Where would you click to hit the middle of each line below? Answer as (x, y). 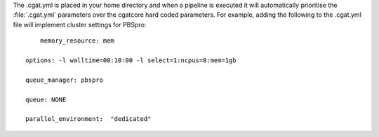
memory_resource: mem (77, 41)
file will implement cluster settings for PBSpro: (80, 24)
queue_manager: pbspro (65, 80)
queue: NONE (46, 99)
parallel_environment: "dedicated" (88, 119)
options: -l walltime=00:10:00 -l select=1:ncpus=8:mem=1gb (131, 60)
